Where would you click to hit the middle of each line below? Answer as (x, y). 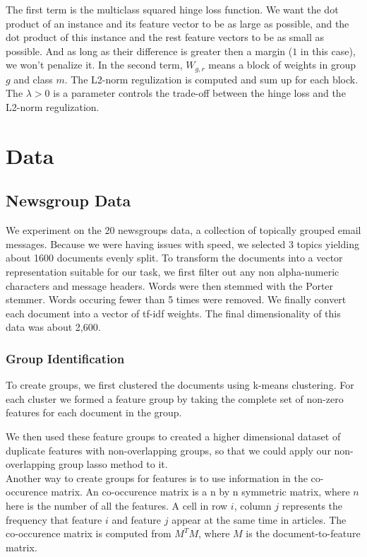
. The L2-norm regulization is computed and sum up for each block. (211, 79)
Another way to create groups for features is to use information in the (157, 477)
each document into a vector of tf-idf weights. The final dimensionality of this (173, 313)
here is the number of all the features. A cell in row (117, 505)
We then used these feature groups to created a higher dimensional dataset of (173, 436)
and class (33, 79)
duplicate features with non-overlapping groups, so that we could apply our (168, 450)
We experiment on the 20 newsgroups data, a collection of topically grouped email (183, 230)
